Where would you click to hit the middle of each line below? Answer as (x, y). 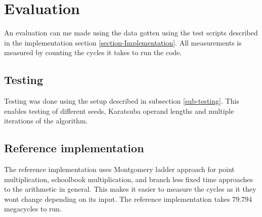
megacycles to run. (33, 209)
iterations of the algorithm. (46, 121)
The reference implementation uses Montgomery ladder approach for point (119, 169)
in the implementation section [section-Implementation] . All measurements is (123, 42)
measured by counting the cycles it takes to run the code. (93, 52)
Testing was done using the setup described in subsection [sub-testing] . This (122, 101)
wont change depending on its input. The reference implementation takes (117, 199)
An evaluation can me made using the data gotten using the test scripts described (131, 33)
